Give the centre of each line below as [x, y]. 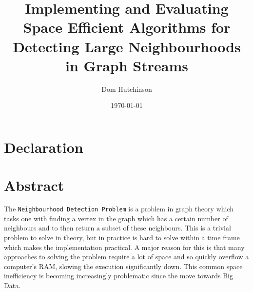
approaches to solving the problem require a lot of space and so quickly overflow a [126, 257]
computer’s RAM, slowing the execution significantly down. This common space [123, 266]
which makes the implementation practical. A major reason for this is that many [124, 247]
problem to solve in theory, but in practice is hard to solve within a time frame [122, 238]
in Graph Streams [127, 65]
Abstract [34, 185]
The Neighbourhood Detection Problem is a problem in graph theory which [119, 209]
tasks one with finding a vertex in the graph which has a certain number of [116, 218]
